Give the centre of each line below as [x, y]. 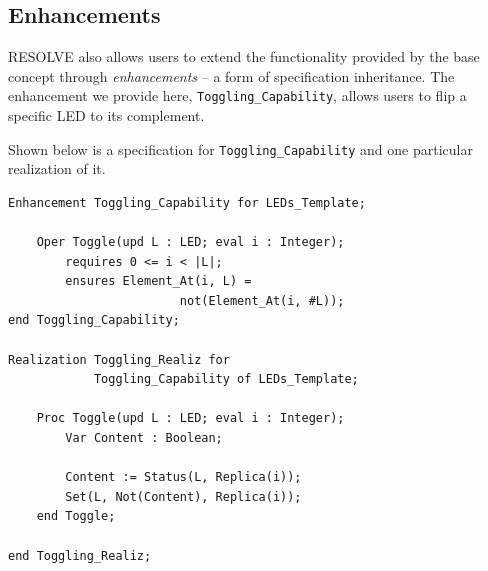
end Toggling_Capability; [94, 320]
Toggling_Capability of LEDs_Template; [226, 379]
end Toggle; [76, 516]
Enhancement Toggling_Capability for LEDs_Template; [187, 202]
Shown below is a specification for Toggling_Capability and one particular [240, 148]
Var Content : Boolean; [144, 438]
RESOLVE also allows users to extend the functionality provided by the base [244, 56]
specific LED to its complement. [106, 115]
